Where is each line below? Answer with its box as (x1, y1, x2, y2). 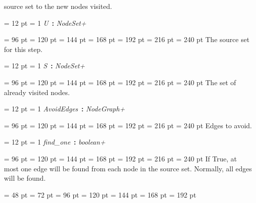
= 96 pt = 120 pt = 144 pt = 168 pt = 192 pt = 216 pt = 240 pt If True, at (4, 153, 237, 163)
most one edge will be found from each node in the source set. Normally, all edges (4, 163, 252, 173)
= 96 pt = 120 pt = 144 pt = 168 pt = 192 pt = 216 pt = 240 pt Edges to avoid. (4, 120, 252, 130)
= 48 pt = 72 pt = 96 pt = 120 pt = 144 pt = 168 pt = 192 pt (4, 189, 197, 200)
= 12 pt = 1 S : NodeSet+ (4, 60, 85, 71)
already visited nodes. (4, 87, 70, 97)
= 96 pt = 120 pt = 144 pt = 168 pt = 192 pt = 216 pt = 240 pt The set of (4, 77, 236, 87)
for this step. (4, 44, 43, 54)
